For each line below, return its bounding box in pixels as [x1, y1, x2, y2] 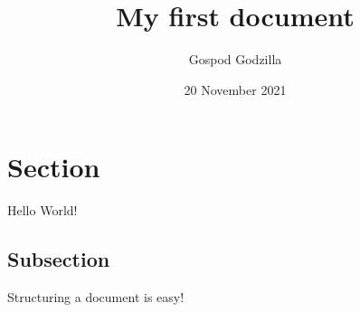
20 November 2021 [184, 80, 287, 99]
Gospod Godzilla [188, 50, 282, 69]
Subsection [7, 245, 110, 273]
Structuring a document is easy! [7, 288, 185, 307]
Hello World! [7, 201, 78, 220]
